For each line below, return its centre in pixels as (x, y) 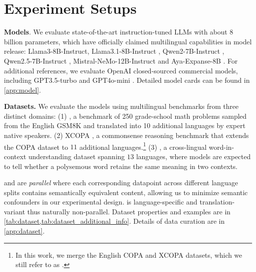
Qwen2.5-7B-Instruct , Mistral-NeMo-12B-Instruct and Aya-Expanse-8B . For (121, 60)
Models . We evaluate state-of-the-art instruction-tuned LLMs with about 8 (119, 32)
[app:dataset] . (24, 231)
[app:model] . (23, 89)
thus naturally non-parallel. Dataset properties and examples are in (129, 211)
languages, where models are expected (193, 156)
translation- (217, 202)
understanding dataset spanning (77, 156)
